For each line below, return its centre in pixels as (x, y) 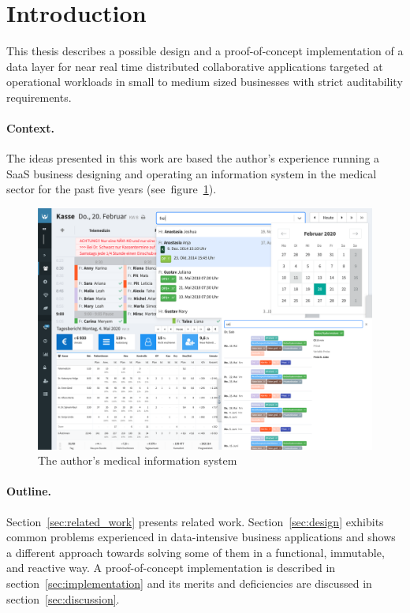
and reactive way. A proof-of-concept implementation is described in (171, 568)
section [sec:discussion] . (63, 598)
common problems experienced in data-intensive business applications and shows (201, 537)
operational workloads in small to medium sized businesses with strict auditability (205, 82)
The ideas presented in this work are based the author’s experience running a (193, 158)
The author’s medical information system (138, 460)
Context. (31, 128)
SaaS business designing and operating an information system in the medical (192, 173)
